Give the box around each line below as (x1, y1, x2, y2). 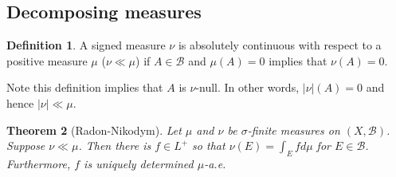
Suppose (6, 137, 45, 154)
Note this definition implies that (6, 79, 163, 96)
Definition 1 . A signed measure (6, 37, 166, 53)
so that (192, 137, 225, 154)
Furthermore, (6, 155, 71, 171)
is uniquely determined (84, 155, 194, 171)
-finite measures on (247, 121, 340, 138)
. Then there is (78, 137, 151, 154)
